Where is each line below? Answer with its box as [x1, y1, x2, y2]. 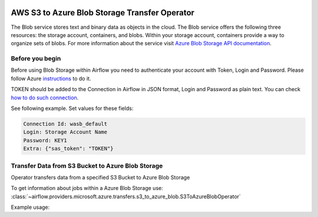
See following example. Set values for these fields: [11, 105, 134, 112]
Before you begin [11, 55, 61, 63]
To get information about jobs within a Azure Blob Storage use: [11, 185, 163, 192]
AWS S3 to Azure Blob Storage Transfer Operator [11, 8, 194, 18]
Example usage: [11, 203, 50, 211]
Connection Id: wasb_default [23, 121, 108, 127]
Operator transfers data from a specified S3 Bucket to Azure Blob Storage [11, 173, 190, 181]
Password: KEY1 [23, 137, 67, 143]
